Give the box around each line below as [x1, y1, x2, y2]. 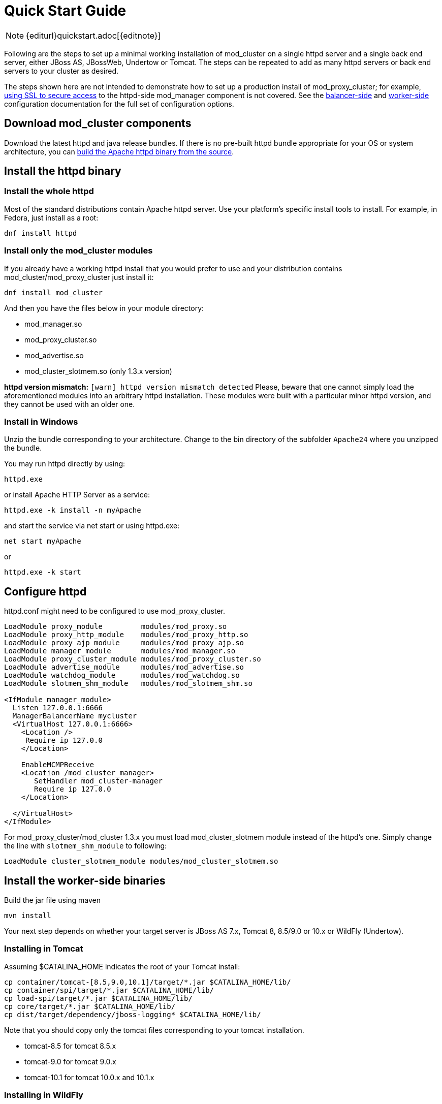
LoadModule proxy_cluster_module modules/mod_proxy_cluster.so [4, 655, 261, 664]
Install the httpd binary [4, 165, 121, 178]
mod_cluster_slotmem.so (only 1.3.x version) [24, 366, 172, 375]
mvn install [4, 911, 51, 920]
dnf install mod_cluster [4, 288, 103, 297]
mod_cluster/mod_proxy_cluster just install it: [4, 272, 154, 281]
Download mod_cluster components [4, 117, 192, 130]
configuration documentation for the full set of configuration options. [4, 99, 234, 108]
